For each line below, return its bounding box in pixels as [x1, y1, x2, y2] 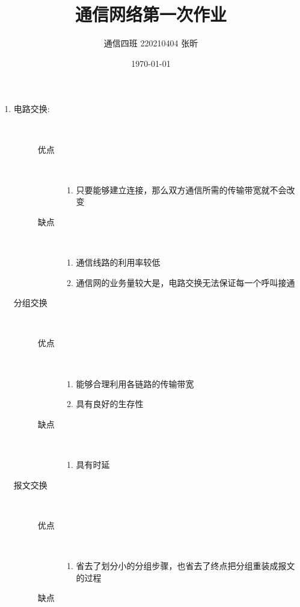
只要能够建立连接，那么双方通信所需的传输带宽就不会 [76, 183, 287, 196]
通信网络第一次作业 [75, 2, 227, 26]
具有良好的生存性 [76, 397, 144, 410]
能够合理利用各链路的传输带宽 [76, 377, 194, 390]
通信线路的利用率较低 [76, 256, 161, 269]
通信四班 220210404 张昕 [103, 37, 198, 49]
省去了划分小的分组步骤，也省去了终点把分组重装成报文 [76, 559, 295, 571]
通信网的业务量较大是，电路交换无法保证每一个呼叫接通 [76, 276, 295, 288]
